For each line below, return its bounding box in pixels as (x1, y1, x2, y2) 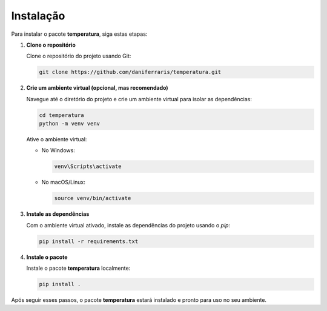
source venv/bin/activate (54, 195, 131, 202)
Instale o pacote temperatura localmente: (26, 264, 131, 272)
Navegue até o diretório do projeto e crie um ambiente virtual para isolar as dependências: (26, 95, 253, 102)
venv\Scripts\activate (54, 163, 122, 170)
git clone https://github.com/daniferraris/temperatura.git (39, 69, 222, 76)
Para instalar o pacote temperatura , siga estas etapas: (11, 30, 148, 38)
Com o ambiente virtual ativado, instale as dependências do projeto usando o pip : (26, 221, 230, 229)
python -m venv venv (39, 120, 100, 127)
